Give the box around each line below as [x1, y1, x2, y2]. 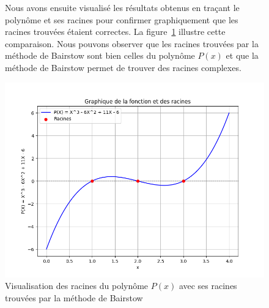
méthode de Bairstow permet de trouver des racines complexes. [5, 61, 241, 73]
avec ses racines [179, 279, 237, 292]
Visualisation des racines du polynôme [5, 279, 149, 292]
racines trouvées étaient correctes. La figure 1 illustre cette [5, 25, 226, 38]
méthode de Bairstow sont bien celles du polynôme [5, 49, 195, 62]
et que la [226, 49, 259, 62]
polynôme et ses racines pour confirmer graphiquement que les [5, 13, 238, 26]
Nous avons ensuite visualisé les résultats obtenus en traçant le [5, 1, 240, 13]
